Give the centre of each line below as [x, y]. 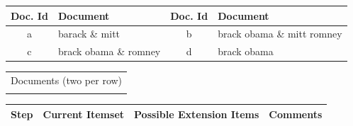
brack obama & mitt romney [280, 34]
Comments [296, 114]
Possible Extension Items [197, 114]
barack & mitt [89, 34]
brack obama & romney [109, 51]
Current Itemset [84, 114]
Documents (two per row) [67, 80]
